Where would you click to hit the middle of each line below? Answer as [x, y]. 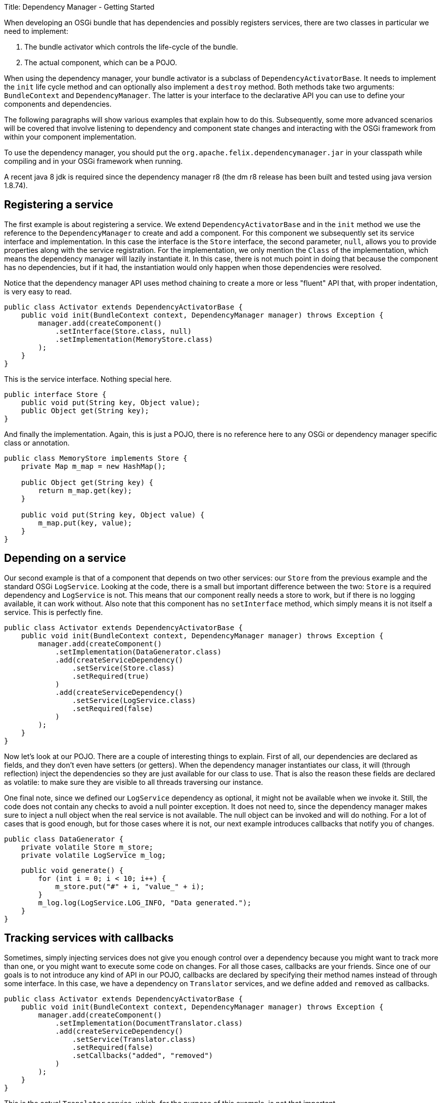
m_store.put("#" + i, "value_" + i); [130, 886]
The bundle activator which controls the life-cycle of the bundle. [131, 47]
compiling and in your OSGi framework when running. [94, 161]
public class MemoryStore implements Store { [96, 458]
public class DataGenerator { [64, 839]
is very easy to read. [38, 291]
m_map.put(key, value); [85, 523]
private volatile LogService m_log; [94, 855]
